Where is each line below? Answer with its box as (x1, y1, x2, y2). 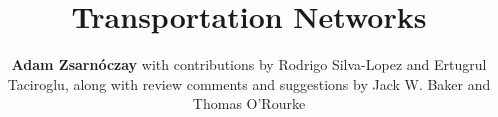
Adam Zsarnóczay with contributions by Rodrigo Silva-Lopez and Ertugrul (11, 54, 487, 75)
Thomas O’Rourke (192, 93, 306, 114)
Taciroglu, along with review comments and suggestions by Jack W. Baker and (7, 73, 491, 94)
